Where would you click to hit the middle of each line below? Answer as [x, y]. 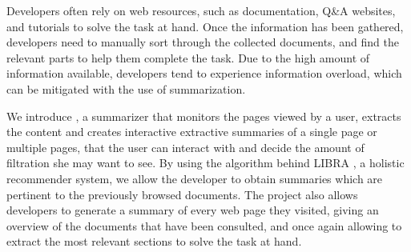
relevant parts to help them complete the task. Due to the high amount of [188, 57]
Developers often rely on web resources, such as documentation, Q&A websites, [201, 10]
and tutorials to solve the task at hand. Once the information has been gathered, [205, 26]
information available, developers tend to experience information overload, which [204, 73]
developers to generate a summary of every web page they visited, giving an [193, 210]
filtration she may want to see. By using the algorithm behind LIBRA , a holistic [205, 163]
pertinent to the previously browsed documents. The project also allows [182, 194]
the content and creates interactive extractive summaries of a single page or [192, 132]
